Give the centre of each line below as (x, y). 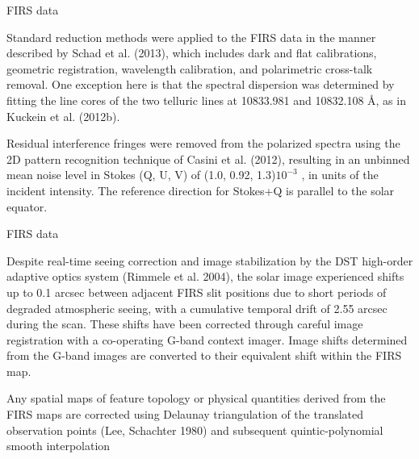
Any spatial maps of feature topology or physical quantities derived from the (196, 398)
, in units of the (340, 175)
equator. (27, 206)
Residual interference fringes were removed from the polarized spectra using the (203, 143)
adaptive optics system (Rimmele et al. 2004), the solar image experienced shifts (205, 276)
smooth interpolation (59, 446)
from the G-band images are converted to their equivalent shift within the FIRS (204, 355)
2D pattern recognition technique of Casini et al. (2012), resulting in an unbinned (208, 159)
